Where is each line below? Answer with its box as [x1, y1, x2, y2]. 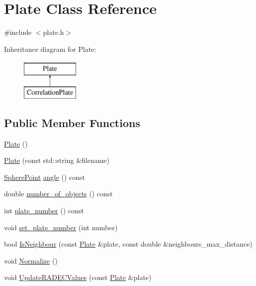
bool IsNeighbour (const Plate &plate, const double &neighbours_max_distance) [4, 239, 253, 249]
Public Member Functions [4, 115, 140, 130]
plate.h [43, 27, 64, 37]
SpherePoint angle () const [4, 171, 85, 182]
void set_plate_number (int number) [4, 222, 118, 232]
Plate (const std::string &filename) [4, 155, 110, 165]
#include [4, 27, 32, 37]
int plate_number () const [4, 205, 84, 216]
